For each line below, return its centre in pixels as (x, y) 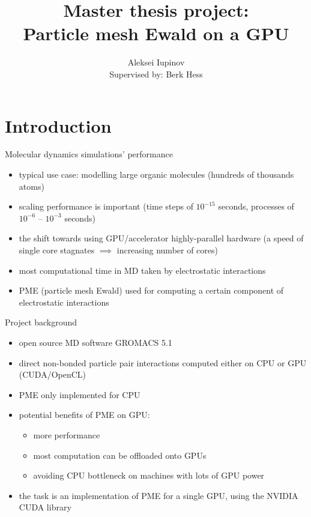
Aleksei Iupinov (156, 62)
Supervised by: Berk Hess (156, 74)
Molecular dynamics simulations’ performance (89, 154)
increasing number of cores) (168, 250)
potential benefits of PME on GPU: (84, 415)
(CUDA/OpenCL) (53, 374)
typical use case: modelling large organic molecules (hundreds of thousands (156, 174)
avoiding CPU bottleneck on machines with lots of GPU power (149, 475)
